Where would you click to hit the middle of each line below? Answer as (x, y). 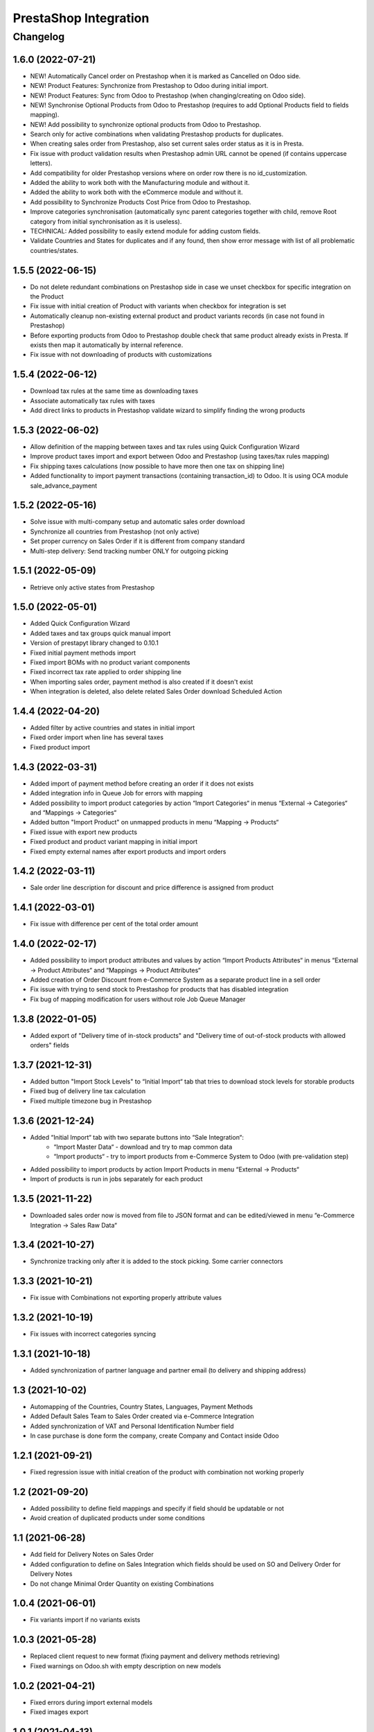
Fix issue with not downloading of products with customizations (121, 355)
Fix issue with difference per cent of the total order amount (114, 924)
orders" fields (50, 1045)
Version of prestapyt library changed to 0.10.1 (95, 643)
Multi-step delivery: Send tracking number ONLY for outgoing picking (129, 551)
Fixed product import (60, 747)
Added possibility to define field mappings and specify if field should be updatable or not (157, 1509)
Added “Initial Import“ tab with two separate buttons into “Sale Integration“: (137, 1137)
